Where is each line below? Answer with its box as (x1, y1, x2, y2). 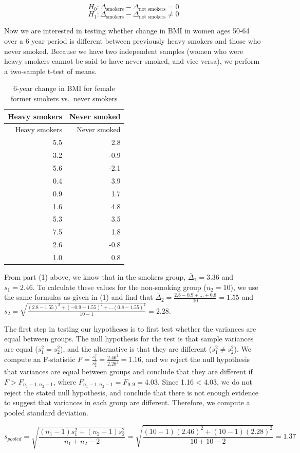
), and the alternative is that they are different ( (60, 343, 212, 354)
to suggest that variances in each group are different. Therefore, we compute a (4, 397, 250, 408)
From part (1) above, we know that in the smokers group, (4, 271, 186, 282)
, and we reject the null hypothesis (141, 354, 250, 365)
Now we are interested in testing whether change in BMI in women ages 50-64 (4, 25, 250, 36)
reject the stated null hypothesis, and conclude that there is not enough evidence (4, 387, 259, 397)
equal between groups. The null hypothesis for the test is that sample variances (4, 333, 254, 344)
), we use (230, 281, 258, 292)
